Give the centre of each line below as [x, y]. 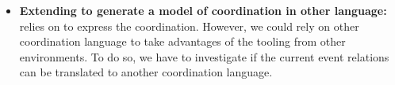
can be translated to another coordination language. [146, 72]
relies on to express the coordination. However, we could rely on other [189, 26]
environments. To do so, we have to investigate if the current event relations [204, 56]
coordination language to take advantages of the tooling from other [182, 41]
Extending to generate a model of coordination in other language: [203, 10]
